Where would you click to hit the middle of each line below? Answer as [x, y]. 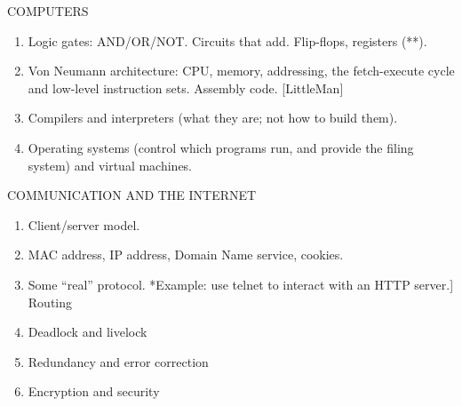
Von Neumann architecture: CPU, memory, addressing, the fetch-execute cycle [241, 71]
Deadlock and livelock [88, 332]
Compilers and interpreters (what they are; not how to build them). [213, 118]
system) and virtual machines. [110, 165]
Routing [50, 302]
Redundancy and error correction [118, 361]
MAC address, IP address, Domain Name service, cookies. [186, 255]
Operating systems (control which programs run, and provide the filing [221, 147]
